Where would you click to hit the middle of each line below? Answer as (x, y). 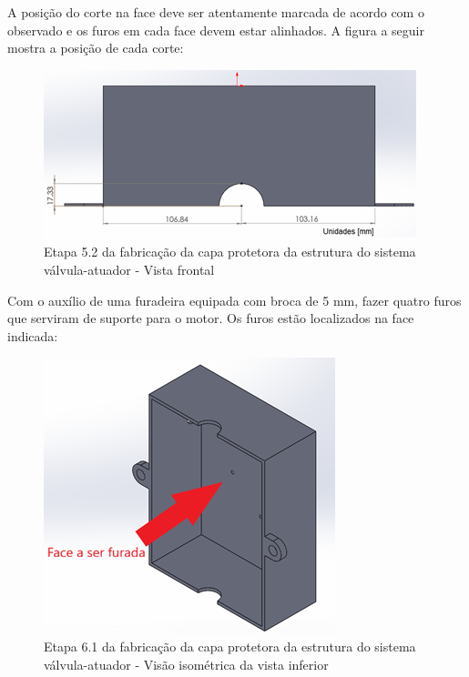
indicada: (33, 335)
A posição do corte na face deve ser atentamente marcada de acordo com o (216, 12)
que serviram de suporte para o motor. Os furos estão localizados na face (211, 318)
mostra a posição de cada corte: (96, 48)
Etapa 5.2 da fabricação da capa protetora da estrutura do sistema (230, 252)
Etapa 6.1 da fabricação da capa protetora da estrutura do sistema (230, 646)
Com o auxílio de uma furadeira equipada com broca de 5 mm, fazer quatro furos (234, 300)
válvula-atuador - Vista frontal (129, 269)
